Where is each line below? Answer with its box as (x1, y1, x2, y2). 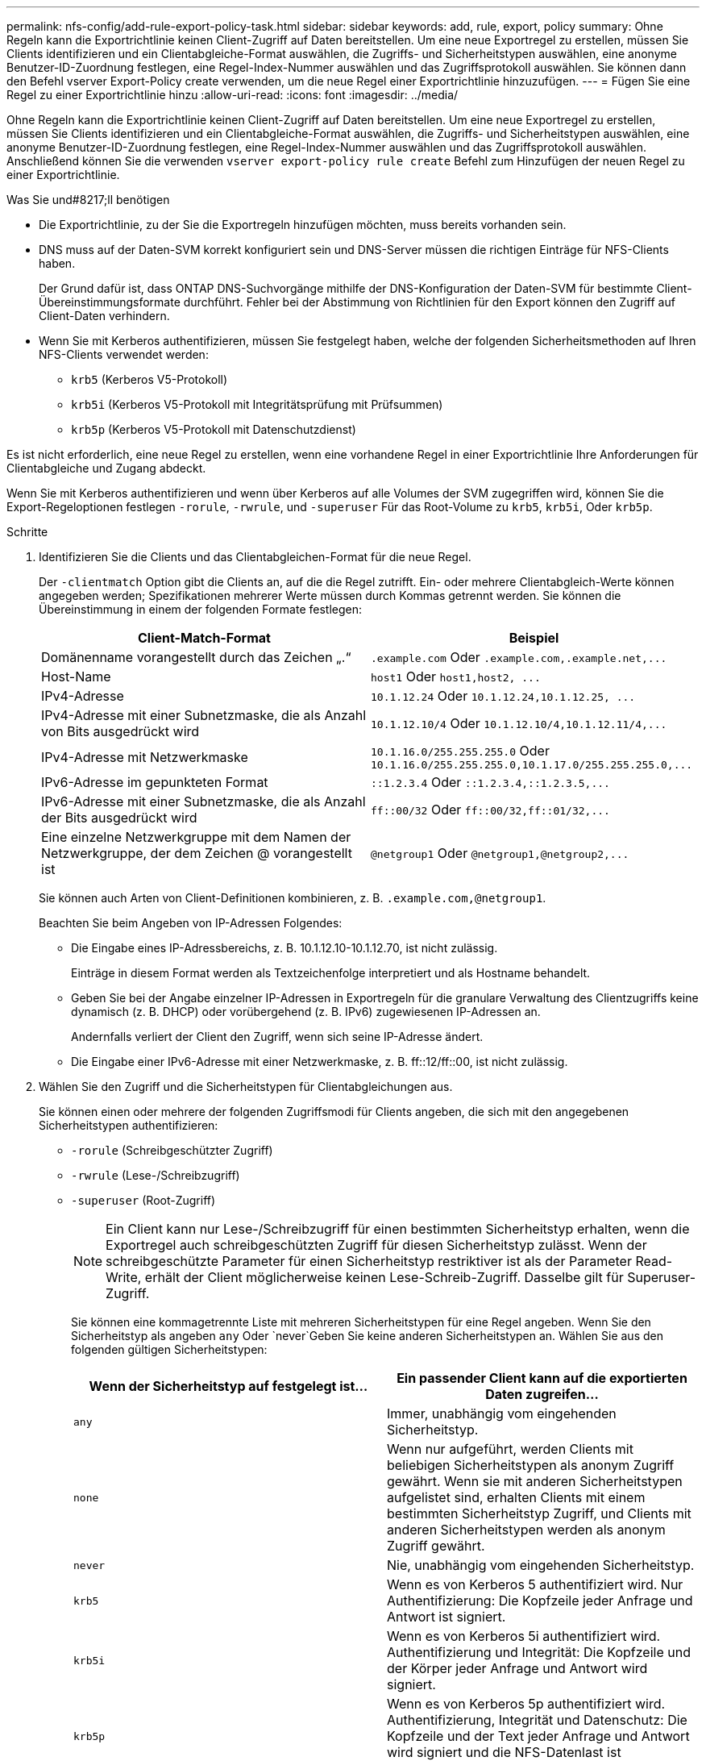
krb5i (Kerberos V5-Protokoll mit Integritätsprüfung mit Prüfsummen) (71, 398, 443, 411)
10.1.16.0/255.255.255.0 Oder (371, 743, 550, 759)
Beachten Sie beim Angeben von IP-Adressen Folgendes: (39, 916, 343, 930)
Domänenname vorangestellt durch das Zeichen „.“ (41, 649, 351, 665)
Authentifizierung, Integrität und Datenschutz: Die (387, 1712, 687, 1728)
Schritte (6, 525, 48, 539)
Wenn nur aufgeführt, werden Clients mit (387, 1441, 633, 1457)
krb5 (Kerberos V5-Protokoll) (71, 373, 228, 386)
